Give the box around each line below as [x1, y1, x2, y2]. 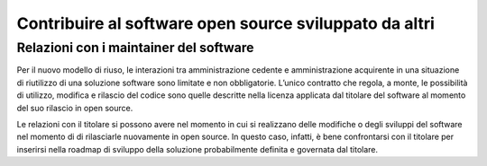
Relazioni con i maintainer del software [16, 39, 254, 56]
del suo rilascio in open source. [16, 102, 133, 113]
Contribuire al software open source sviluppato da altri [16, 13, 435, 33]
